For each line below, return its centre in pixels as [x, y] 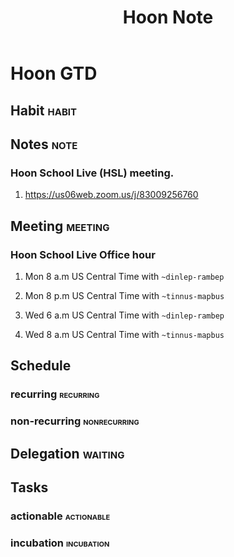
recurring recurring [55, 394]
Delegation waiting [67, 453]
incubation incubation [60, 543]
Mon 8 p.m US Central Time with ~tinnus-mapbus [124, 295]
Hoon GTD [54, 73]
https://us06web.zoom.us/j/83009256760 [111, 195]
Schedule [41, 366]
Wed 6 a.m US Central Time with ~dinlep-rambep [124, 315]
